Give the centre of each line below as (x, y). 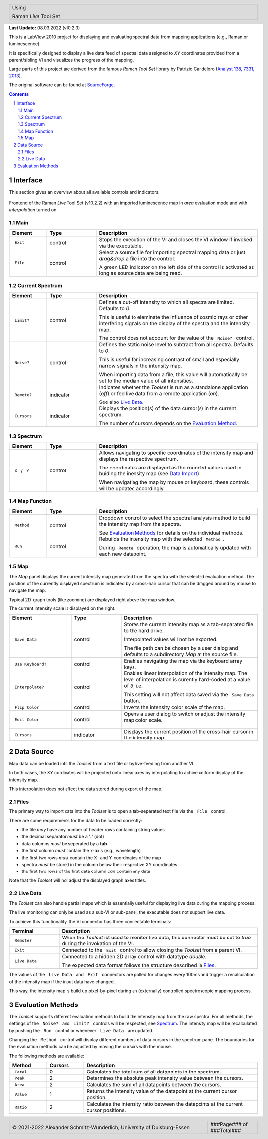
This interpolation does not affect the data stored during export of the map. (86, 789)
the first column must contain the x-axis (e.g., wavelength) (81, 851)
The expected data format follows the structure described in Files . (139, 965)
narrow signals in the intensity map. (140, 366)
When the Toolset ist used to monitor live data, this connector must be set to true (156, 938)
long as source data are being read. (140, 273)
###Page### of (229, 1124)
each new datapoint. (123, 554)
